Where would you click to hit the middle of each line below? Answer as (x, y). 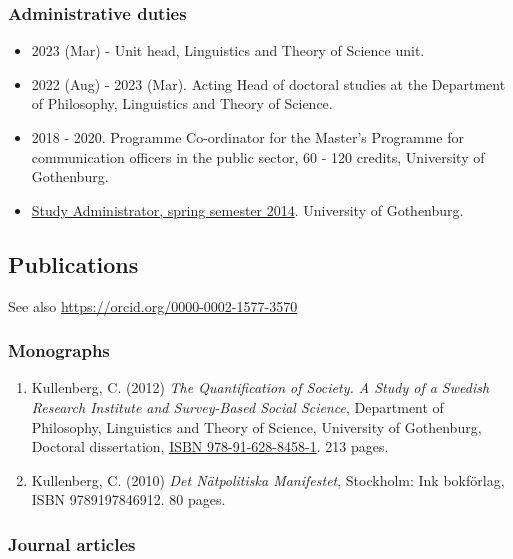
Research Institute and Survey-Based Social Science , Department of (237, 406)
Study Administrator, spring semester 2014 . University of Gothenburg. (247, 209)
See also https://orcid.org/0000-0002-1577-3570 (153, 305)
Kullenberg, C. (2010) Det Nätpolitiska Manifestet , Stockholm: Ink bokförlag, (268, 479)
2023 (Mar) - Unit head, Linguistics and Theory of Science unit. (228, 50)
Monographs (59, 350)
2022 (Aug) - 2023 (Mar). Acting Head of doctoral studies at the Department (268, 83)
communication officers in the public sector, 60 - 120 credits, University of (258, 156)
